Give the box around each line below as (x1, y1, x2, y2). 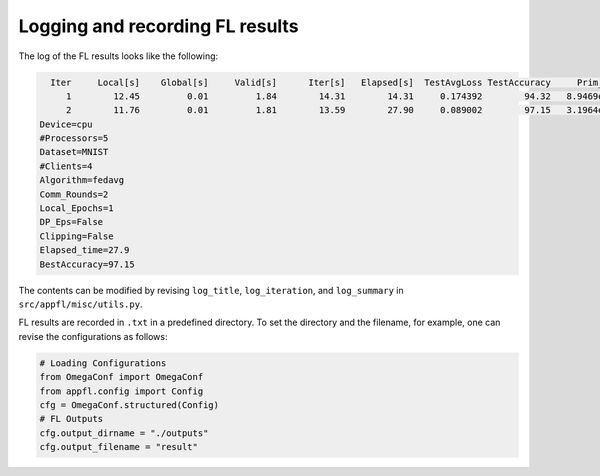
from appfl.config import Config (39, 385, 204, 397)
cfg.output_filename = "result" (39, 441, 199, 453)
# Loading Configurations (39, 357, 167, 369)
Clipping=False (39, 230, 114, 242)
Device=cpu (39, 118, 93, 130)
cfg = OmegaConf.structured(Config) (39, 399, 220, 410)
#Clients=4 (39, 160, 93, 172)
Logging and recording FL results (18, 15, 299, 37)
